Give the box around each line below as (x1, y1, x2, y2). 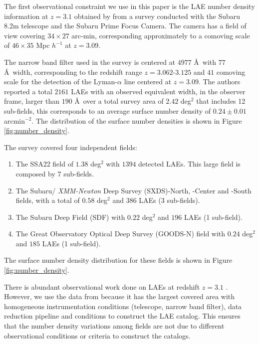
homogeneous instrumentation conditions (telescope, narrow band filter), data (4, 301, 242, 311)
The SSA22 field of (15, 159, 73, 169)
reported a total (4, 86, 52, 96)
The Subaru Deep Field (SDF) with (15, 211, 125, 222)
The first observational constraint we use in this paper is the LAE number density (4, 1, 255, 11)
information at (4, 10, 48, 21)
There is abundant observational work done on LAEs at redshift (4, 281, 200, 292)
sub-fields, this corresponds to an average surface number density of (4, 105, 211, 116)
